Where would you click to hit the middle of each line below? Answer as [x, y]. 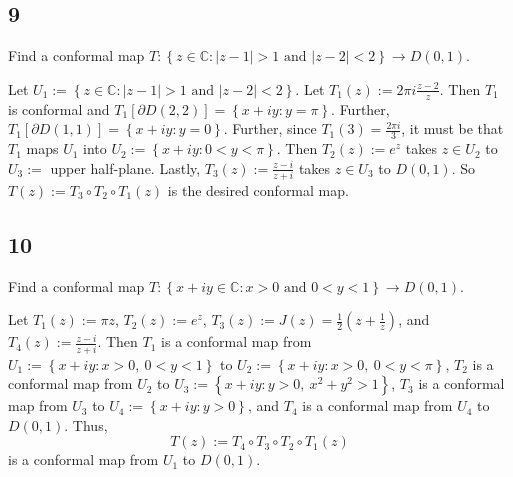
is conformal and [59, 108]
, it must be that [452, 128]
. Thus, [86, 424]
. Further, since [270, 128]
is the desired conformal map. [258, 189]
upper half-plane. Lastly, [125, 167]
